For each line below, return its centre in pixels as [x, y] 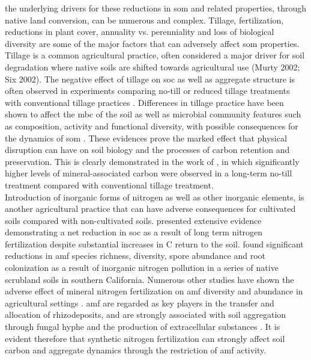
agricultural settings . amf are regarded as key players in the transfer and [140, 303]
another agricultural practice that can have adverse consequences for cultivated [150, 209]
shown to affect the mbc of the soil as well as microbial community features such [153, 114]
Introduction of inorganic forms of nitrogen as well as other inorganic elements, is [155, 197]
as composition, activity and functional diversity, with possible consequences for [152, 126]
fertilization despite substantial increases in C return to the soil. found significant [154, 244]
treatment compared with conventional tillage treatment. [109, 185]
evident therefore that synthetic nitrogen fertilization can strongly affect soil [145, 338]
